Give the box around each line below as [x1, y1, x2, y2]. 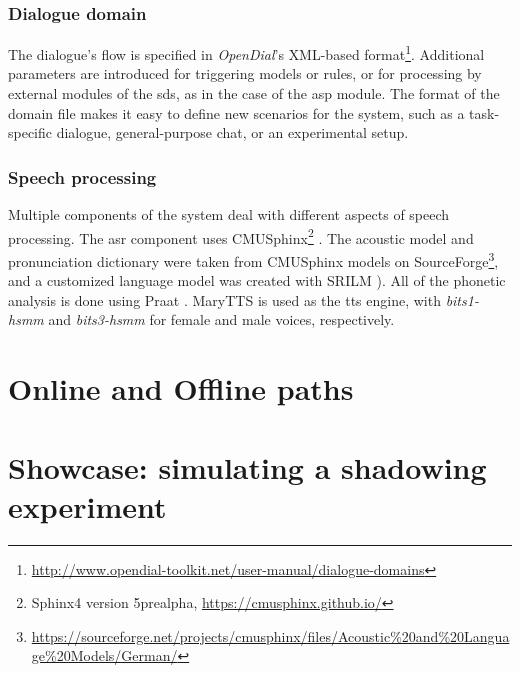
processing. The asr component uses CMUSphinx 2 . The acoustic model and [8, 224, 474, 248]
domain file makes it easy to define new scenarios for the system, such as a [8, 102, 465, 123]
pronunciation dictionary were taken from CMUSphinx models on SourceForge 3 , [8, 247, 499, 271]
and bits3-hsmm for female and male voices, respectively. [48, 309, 395, 330]
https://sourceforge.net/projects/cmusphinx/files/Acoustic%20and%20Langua [31, 625, 510, 646]
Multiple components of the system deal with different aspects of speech [8, 204, 450, 225]
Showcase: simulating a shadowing [8, 446, 487, 487]
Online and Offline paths [8, 368, 354, 409]
